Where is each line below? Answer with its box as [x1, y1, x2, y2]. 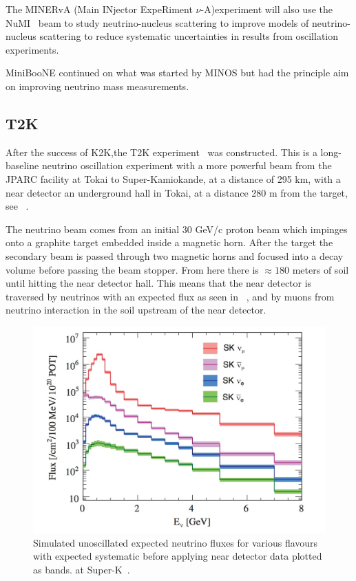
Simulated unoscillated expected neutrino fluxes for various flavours [33, 535, 318, 549]
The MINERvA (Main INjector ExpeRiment [6, 2, 193, 16]
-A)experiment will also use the [200, 2, 333, 16]
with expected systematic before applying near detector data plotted [33, 549, 322, 563]
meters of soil [292, 262, 349, 276]
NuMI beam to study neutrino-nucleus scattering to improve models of [6, 15, 309, 30]
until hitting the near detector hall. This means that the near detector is [6, 276, 312, 290]
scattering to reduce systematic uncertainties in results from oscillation [39, 29, 338, 43]
